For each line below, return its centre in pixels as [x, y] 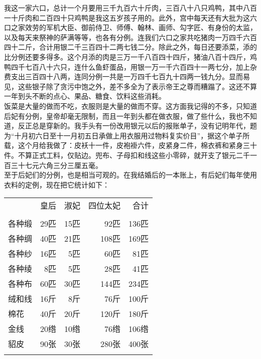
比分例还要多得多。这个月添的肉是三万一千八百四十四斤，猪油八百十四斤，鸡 [130, 56]
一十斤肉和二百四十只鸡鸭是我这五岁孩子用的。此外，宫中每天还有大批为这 [127, 17]
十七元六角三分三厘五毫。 [60, 165]
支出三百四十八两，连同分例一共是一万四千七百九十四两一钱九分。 [120, 76]
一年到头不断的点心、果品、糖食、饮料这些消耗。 [85, 96]
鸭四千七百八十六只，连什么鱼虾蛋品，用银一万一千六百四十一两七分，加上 [127, 66]
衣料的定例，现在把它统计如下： [57, 184]
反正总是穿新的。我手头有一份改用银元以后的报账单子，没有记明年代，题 [137, 126]
